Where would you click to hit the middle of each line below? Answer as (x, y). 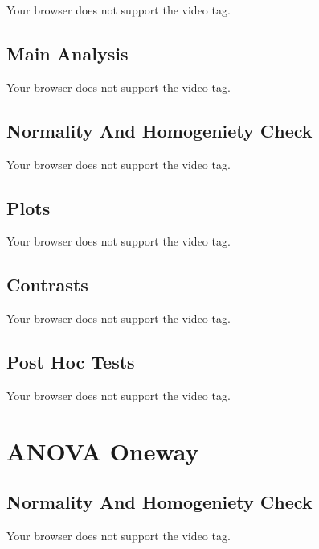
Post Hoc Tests (71, 362)
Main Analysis (67, 53)
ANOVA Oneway (103, 450)
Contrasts (47, 285)
